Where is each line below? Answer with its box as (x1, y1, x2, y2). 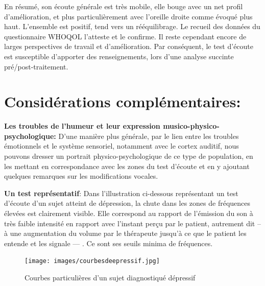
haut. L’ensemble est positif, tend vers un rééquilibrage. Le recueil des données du (4, 21, 260, 32)
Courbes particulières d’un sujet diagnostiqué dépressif (25, 272, 196, 283)
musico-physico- (163, 121, 220, 131)
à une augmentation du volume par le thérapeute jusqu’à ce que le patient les (4, 228, 247, 239)
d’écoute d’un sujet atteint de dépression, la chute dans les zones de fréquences (4, 198, 251, 208)
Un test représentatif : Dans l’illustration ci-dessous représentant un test (4, 187, 238, 198)
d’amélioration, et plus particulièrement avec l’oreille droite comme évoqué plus (4, 11, 253, 21)
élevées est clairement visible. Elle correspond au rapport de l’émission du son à (4, 208, 253, 219)
